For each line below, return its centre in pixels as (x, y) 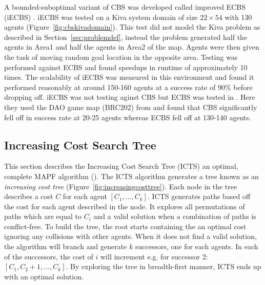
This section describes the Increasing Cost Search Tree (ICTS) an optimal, (121, 166)
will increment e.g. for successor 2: (154, 256)
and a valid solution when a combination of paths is (175, 216)
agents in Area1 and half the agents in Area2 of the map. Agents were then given (132, 47)
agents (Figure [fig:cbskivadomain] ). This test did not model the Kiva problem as (132, 27)
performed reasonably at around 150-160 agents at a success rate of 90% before (128, 87)
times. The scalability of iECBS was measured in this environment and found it (129, 77)
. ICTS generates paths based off (199, 196)
